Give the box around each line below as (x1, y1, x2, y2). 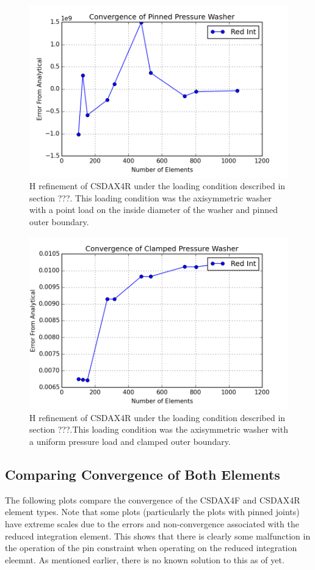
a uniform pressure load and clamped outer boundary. (29, 435, 231, 448)
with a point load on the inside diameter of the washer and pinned (29, 203, 278, 216)
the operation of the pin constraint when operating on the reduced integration (5, 541, 297, 554)
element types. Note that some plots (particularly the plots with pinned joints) (5, 505, 300, 518)
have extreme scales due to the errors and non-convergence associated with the (5, 518, 299, 530)
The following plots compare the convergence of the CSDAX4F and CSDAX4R (5, 493, 300, 506)
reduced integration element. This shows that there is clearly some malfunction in (5, 529, 311, 542)
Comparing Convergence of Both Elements (5, 465, 280, 484)
